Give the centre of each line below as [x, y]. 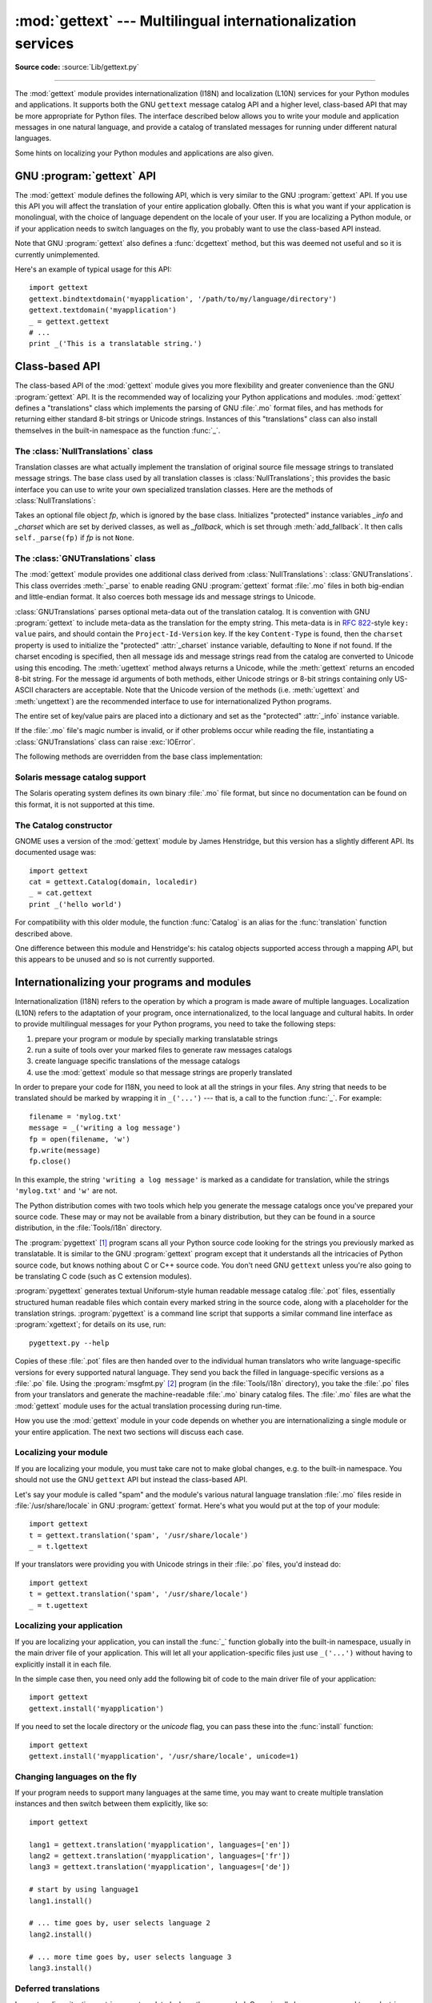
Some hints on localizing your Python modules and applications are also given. [144, 153]
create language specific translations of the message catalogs [137, 1061]
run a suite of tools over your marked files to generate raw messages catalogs [163, 1050]
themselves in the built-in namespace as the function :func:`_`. [118, 430]
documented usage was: [56, 852]
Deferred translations [57, 1989]
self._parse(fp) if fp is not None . [75, 538]
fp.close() [50, 1161]
